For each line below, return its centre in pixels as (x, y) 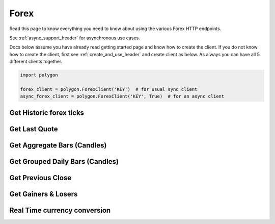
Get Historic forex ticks (47, 113)
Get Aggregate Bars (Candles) (58, 145)
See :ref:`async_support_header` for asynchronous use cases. (75, 38)
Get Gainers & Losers (44, 194)
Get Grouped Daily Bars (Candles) (64, 161)
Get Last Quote (34, 129)
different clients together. (36, 62)
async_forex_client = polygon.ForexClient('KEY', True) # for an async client (122, 96)
